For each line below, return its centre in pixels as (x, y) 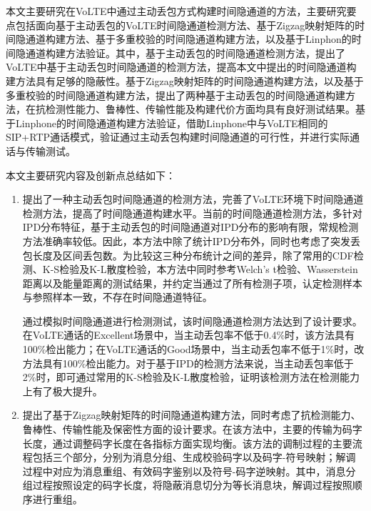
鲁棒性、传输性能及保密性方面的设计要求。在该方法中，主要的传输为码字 (192, 429)
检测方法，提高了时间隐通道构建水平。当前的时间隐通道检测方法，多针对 (192, 213)
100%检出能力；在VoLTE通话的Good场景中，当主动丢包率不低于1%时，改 (193, 349)
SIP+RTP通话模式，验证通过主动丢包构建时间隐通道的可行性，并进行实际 (178, 137)
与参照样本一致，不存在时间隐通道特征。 (117, 297)
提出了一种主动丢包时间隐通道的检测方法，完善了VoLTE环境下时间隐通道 (193, 199)
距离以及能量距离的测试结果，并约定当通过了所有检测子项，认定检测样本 (192, 283)
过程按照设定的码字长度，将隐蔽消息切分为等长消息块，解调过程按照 (192, 485)
